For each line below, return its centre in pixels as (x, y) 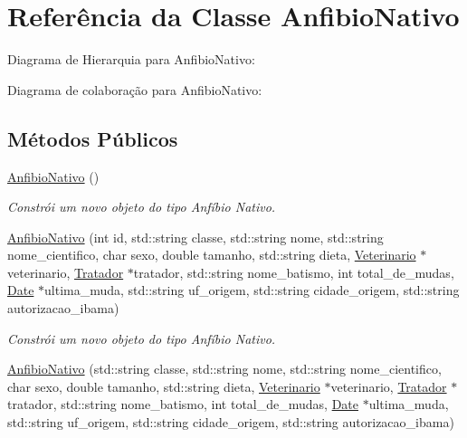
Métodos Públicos (93, 138)
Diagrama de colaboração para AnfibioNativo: (135, 89)
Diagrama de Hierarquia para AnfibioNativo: (131, 59)
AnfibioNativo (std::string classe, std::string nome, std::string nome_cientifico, (224, 369)
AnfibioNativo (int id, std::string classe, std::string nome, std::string (195, 237)
